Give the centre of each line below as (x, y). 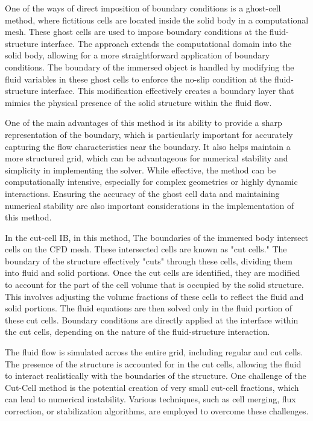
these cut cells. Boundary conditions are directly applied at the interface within (152, 320)
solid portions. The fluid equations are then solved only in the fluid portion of (149, 308)
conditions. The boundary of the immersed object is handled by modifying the (150, 67)
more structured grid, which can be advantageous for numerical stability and (147, 158)
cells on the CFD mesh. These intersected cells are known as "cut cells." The (146, 249)
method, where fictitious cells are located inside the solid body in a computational (157, 20)
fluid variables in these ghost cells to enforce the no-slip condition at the (138, 79)
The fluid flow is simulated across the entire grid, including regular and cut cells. (154, 352)
